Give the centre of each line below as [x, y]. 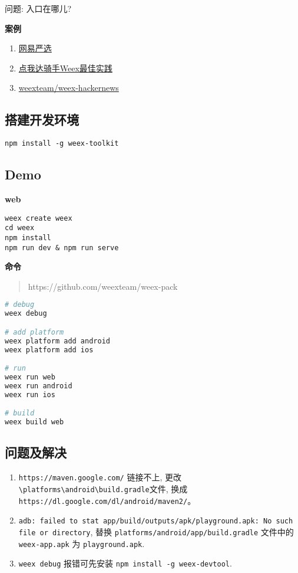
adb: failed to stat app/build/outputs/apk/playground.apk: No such [156, 521]
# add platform [34, 332]
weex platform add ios [49, 350]
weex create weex [39, 218]
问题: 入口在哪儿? [38, 8]
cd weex [20, 228]
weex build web [34, 422]
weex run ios [30, 394]
